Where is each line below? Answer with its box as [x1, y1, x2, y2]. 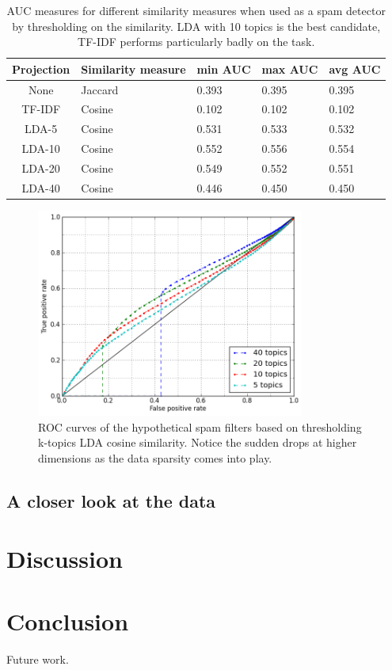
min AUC [196, 60, 251, 77]
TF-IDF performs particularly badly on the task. [78, 33, 315, 50]
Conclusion [6, 604, 129, 637]
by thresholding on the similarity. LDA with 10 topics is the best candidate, [12, 17, 381, 34]
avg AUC [329, 60, 381, 77]
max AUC [261, 60, 318, 77]
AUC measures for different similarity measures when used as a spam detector [6, 2, 386, 18]
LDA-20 [21, 160, 60, 176]
